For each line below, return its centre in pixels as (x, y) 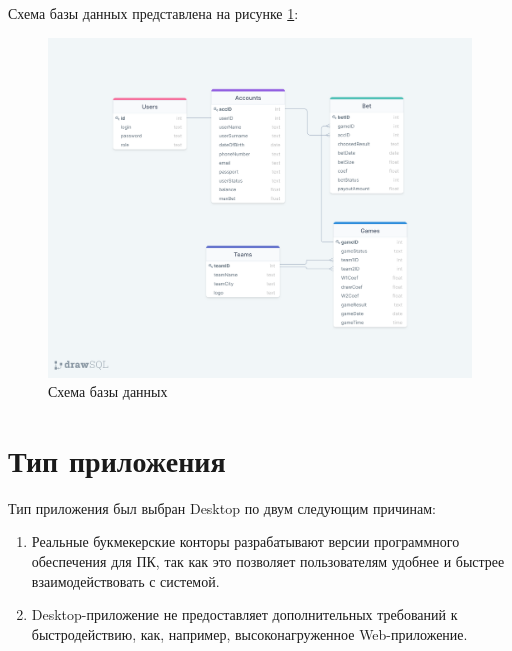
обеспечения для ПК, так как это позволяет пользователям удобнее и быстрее (268, 561)
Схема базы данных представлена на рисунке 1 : (153, 13)
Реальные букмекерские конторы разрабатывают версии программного (245, 541)
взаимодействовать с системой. (125, 580)
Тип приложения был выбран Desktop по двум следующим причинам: (222, 507)
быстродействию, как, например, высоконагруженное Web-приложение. (249, 633)
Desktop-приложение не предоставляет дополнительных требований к (244, 614)
